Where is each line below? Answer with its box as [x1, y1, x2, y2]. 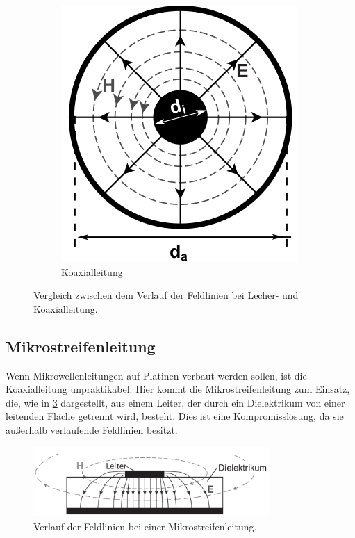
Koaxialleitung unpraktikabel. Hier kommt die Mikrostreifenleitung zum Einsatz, [6, 382, 350, 396]
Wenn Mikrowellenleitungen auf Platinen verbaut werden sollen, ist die [6, 368, 307, 382]
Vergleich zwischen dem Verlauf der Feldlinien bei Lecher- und [33, 288, 299, 302]
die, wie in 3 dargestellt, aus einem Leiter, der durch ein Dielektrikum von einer [6, 395, 345, 409]
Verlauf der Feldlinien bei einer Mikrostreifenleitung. [33, 519, 257, 533]
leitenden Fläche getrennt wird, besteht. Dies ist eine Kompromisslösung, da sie [6, 409, 344, 423]
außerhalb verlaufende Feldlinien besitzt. [6, 422, 178, 437]
